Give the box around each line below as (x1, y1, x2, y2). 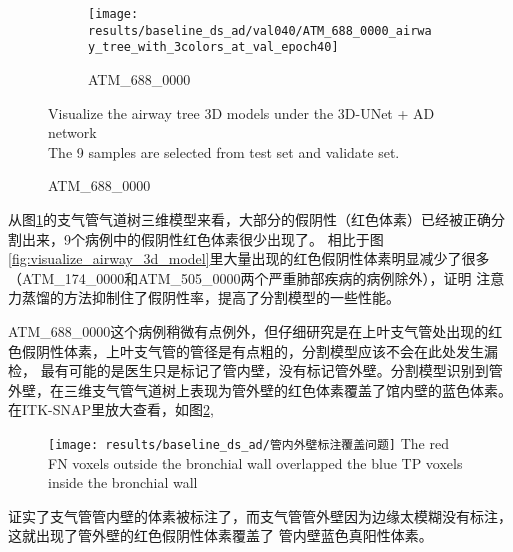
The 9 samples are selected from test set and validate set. (48, 141, 400, 162)
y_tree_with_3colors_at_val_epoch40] (88, 40, 339, 55)
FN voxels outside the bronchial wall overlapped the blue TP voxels (48, 452, 463, 473)
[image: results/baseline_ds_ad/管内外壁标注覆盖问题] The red (48, 432, 449, 453)
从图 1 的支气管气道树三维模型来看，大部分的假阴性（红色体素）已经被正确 (8, 208, 491, 229)
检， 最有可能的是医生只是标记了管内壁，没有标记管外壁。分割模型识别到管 (8, 360, 503, 381)
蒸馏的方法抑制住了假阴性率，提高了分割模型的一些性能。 (21, 287, 400, 308)
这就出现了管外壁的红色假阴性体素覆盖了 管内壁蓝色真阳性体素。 (8, 525, 433, 546)
